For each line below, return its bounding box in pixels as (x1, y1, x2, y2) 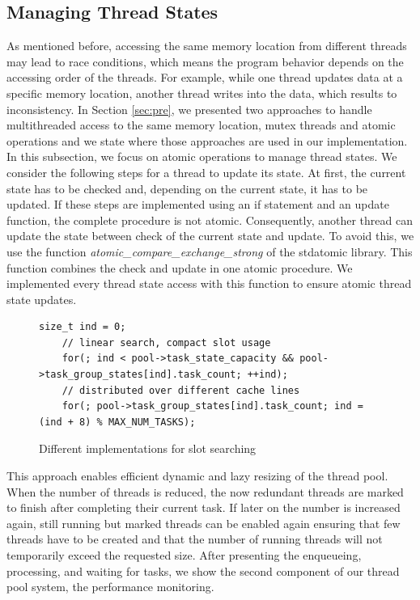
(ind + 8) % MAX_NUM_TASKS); (39, 416, 196, 428)
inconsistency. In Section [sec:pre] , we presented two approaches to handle (6, 100, 372, 117)
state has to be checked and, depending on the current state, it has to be (6, 180, 368, 196)
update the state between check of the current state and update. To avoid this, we (6, 227, 414, 244)
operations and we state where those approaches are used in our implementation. (6, 132, 408, 149)
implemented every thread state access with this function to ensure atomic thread (6, 275, 412, 292)
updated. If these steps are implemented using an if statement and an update (6, 196, 389, 213)
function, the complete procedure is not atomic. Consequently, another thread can (6, 211, 413, 228)
